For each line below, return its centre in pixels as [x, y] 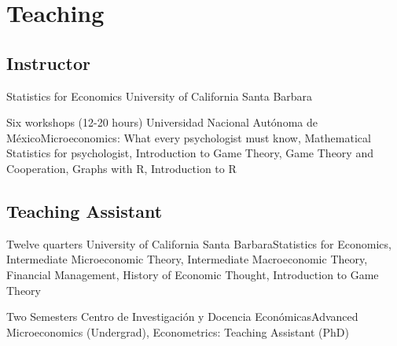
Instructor [49, 63]
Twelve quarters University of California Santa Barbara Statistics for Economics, [199, 243]
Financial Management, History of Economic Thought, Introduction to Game [193, 274]
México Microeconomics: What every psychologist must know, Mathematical [189, 137]
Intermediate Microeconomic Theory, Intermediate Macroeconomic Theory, [187, 259]
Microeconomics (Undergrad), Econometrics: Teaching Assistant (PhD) [178, 331]
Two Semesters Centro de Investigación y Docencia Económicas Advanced [182, 317]
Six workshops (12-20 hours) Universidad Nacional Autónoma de [162, 122]
